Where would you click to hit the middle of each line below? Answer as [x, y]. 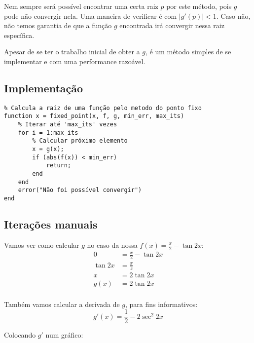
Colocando [20, 335]
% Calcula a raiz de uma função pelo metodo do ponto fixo [103, 108]
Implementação [44, 88]
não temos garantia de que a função [58, 25]
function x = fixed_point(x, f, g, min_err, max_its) [94, 116]
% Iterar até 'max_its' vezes [68, 125]
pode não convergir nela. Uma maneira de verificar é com [91, 16]
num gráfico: [64, 335]
